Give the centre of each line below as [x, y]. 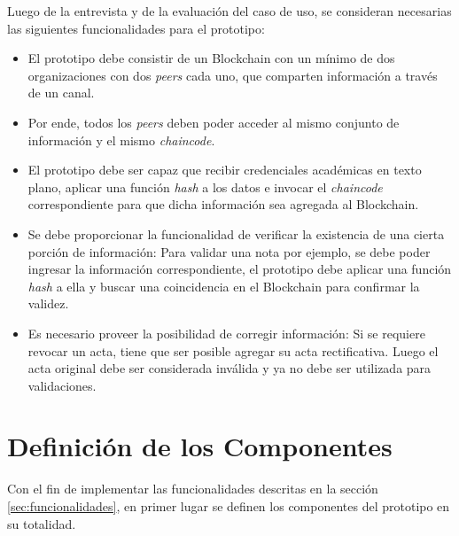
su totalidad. [42, 523]
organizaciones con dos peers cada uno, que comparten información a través [233, 75]
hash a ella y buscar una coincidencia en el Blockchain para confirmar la [224, 286]
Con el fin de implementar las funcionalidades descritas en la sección [193, 489]
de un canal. [61, 93]
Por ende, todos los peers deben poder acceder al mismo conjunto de [214, 122]
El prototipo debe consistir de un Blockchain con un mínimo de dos [211, 58]
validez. [48, 303]
